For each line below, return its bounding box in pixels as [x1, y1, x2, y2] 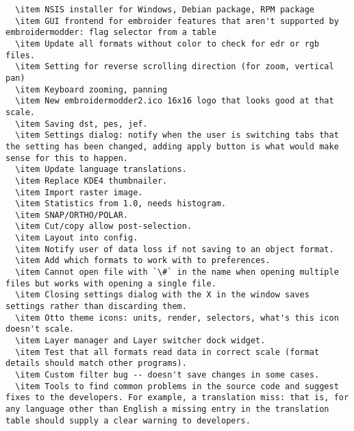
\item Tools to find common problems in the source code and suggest [15, 381, 339, 391]
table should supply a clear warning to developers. [5, 415, 251, 426]
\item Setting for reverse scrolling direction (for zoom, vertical [15, 62, 334, 72]
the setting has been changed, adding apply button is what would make [5, 141, 339, 151]
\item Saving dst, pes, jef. [15, 119, 148, 129]
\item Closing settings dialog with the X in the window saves [15, 290, 309, 300]
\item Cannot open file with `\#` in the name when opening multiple [15, 267, 339, 278]
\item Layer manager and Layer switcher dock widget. [15, 336, 266, 346]
